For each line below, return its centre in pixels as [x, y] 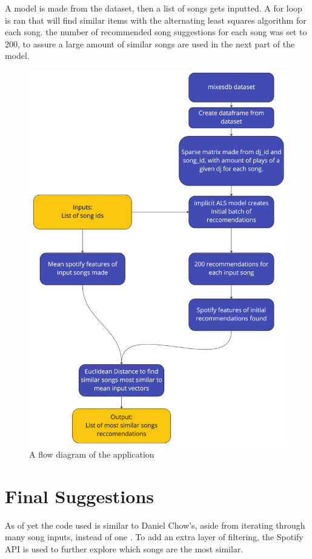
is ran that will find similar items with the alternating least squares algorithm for [156, 20]
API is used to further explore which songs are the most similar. [124, 548]
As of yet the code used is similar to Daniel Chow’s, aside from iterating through [155, 525]
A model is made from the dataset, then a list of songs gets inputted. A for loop [154, 8]
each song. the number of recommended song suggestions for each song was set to [156, 32]
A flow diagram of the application [92, 454]
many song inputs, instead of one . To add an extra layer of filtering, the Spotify [154, 537]
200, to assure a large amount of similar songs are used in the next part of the [150, 43]
